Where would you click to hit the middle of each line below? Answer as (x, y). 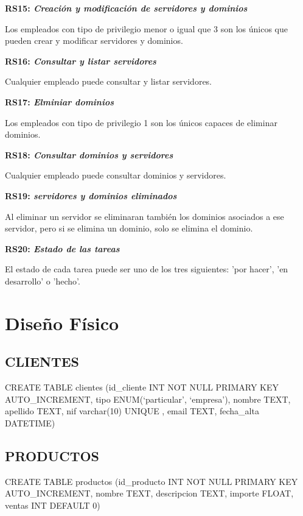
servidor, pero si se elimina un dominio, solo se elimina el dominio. (129, 228)
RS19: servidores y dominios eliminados (91, 195)
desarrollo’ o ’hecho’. (43, 281)
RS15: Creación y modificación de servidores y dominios (126, 8)
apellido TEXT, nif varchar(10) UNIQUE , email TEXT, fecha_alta (132, 411)
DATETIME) (30, 422)
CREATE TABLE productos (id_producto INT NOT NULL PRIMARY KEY (151, 481)
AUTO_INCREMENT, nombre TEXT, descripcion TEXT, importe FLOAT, (149, 493)
